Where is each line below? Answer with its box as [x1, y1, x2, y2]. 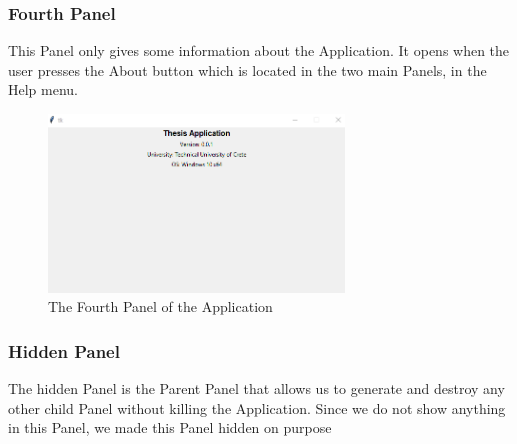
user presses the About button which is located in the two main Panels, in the [8, 59, 487, 80]
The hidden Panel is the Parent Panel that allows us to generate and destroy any [8, 378, 505, 399]
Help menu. [8, 79, 78, 100]
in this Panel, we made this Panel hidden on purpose [8, 417, 332, 438]
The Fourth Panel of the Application [48, 296, 273, 317]
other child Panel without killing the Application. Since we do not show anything [8, 397, 506, 418]
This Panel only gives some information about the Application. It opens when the [8, 40, 510, 61]
